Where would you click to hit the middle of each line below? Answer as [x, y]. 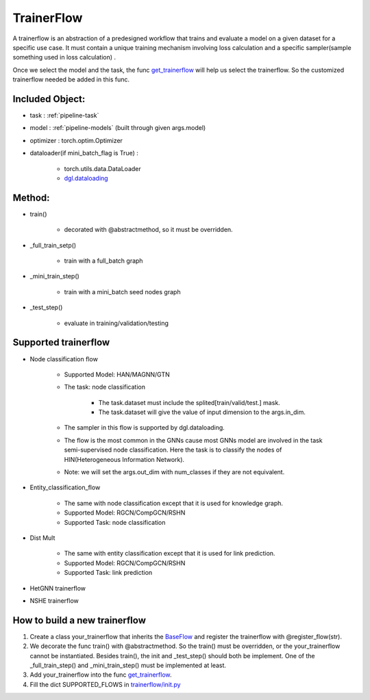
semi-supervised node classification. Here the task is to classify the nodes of [173, 450]
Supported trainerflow [61, 342]
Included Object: [49, 99]
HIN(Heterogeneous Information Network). [124, 459]
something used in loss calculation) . [64, 57]
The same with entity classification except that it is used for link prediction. [170, 554]
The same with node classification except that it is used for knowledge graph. [174, 503]
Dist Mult [42, 538]
